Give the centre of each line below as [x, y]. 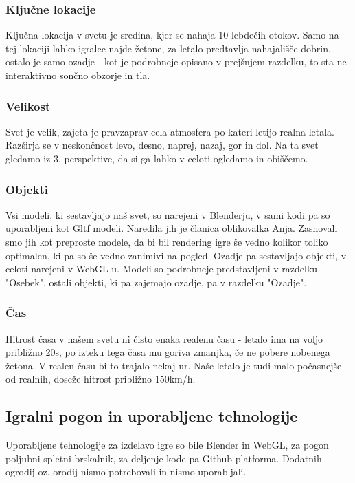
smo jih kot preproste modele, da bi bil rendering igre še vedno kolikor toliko [167, 241]
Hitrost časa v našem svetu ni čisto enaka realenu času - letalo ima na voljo [164, 338]
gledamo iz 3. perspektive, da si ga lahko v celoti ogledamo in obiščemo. [157, 158]
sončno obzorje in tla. [105, 75]
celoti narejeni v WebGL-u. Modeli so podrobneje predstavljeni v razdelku [162, 269]
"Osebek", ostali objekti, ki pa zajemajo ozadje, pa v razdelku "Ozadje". [156, 282]
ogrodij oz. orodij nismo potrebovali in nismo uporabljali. [126, 472]
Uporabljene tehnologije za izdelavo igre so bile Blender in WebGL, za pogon [167, 445]
